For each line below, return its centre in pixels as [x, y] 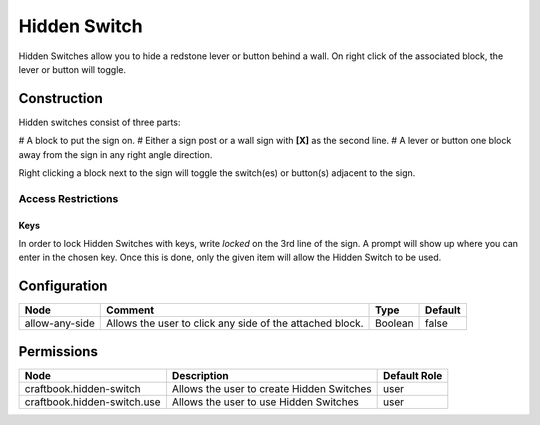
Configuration [63, 286]
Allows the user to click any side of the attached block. [235, 323]
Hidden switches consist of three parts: [99, 122]
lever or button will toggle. [72, 69]
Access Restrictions [68, 198]
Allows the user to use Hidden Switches [265, 402]
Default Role [413, 375]
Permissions [58, 351]
